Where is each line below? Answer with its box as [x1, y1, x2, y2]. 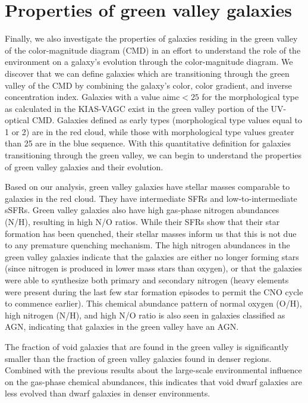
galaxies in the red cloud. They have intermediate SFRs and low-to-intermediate [5, 192, 297, 204]
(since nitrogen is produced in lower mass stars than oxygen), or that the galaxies [5, 262, 302, 274]
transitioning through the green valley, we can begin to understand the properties [5, 149, 302, 161]
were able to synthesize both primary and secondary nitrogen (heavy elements [5, 274, 289, 286]
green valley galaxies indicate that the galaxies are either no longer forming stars [5, 250, 299, 263]
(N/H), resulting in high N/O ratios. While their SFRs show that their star [5, 215, 280, 228]
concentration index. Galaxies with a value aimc [5, 90, 180, 103]
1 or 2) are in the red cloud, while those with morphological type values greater [5, 125, 294, 138]
